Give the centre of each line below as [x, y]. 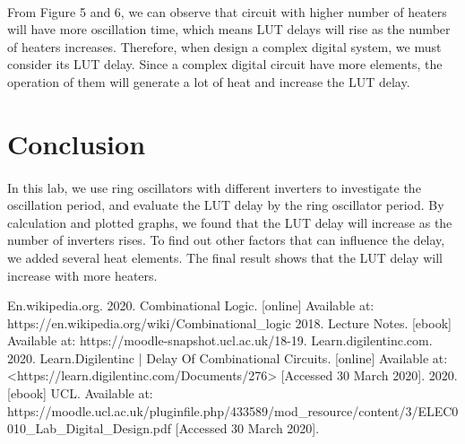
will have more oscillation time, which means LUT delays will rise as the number [229, 29]
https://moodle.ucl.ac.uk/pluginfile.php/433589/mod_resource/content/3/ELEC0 [233, 410]
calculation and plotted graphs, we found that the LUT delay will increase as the [230, 222]
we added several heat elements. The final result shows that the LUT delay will [225, 257]
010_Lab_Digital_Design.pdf [90, 428]
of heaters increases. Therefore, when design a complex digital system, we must [224, 46]
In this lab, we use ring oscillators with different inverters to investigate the [214, 187]
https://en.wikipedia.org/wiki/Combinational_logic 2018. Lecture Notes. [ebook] [229, 322]
